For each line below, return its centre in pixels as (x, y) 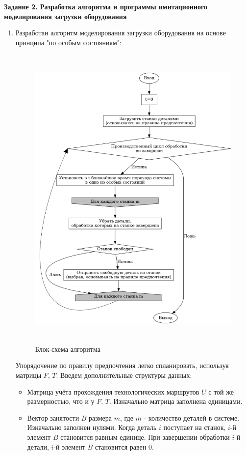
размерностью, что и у (61, 401)
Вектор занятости (53, 417)
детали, (38, 446)
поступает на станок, (195, 427)
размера (100, 417)
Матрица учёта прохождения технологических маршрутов (113, 391)
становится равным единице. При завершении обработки (145, 437)
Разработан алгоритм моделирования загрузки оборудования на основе (121, 33)
